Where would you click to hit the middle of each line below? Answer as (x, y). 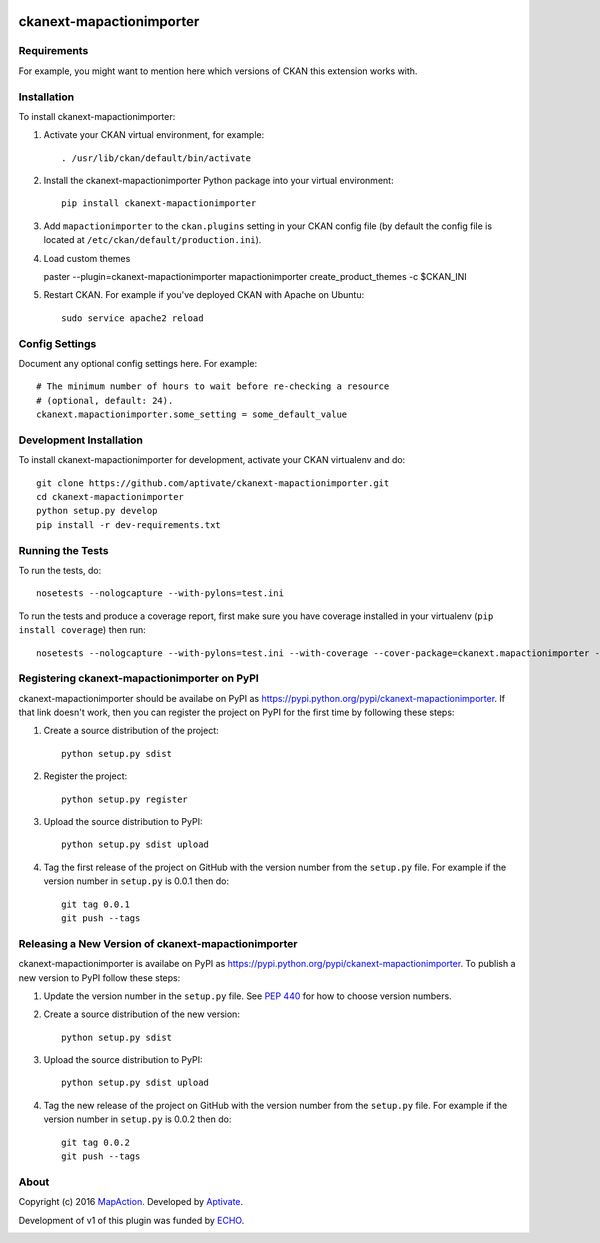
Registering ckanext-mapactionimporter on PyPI (138, 678)
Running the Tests (63, 550)
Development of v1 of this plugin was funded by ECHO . (131, 1220)
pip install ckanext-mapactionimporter (159, 203)
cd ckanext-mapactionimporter (110, 497)
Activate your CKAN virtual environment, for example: (154, 135)
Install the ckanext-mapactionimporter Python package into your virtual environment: (218, 181)
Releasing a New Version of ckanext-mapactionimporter (158, 943)
